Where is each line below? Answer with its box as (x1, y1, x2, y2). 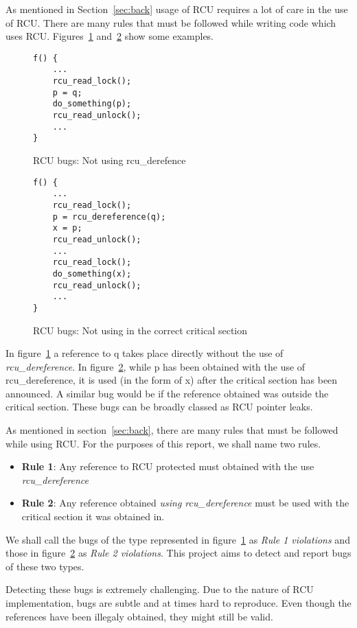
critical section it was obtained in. (21, 509, 165, 524)
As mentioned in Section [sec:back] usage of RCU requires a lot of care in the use (5, 2, 348, 16)
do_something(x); (52, 268, 132, 279)
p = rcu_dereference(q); (52, 211, 166, 222)
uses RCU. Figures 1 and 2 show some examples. (5, 29, 214, 43)
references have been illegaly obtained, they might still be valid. (5, 609, 273, 623)
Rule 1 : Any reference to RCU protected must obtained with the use (21, 459, 314, 474)
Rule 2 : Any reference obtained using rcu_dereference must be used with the (21, 496, 349, 510)
